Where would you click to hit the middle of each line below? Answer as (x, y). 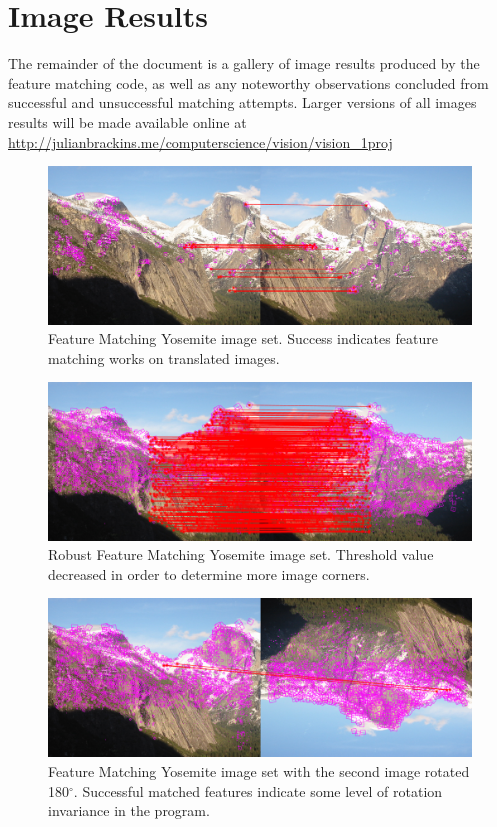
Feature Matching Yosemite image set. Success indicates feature (243, 338)
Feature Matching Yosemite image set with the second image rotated (259, 771)
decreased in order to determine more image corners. (209, 573)
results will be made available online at (127, 121)
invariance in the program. (129, 810)
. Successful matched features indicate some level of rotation (258, 790)
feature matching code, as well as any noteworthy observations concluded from (248, 82)
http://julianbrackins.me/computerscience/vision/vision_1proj (200, 141)
